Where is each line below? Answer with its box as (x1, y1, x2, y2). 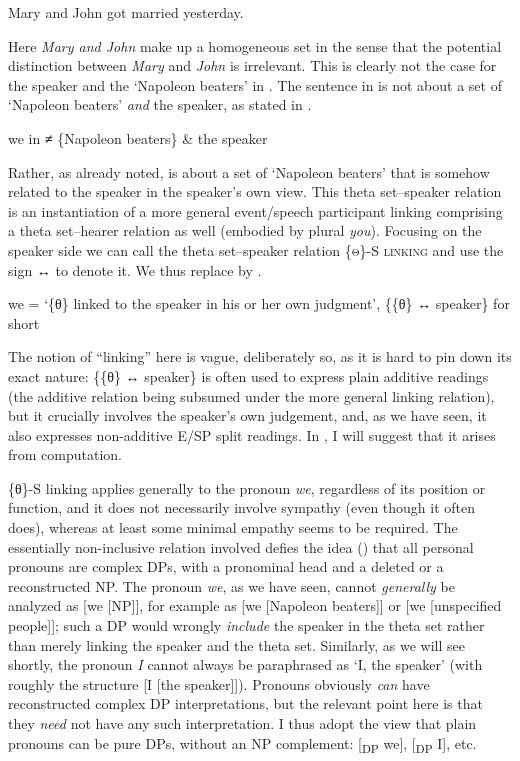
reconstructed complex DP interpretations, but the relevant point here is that (8, 693, 483, 714)
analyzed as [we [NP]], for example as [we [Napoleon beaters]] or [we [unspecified (8, 595, 502, 616)
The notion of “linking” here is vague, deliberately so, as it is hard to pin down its (8, 346, 512, 367)
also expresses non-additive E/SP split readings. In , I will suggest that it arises (8, 424, 496, 445)
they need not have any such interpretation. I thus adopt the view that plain (8, 713, 477, 733)
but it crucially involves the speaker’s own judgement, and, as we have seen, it (8, 405, 487, 426)
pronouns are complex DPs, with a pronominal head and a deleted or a (8, 556, 444, 577)
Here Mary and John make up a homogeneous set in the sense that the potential (8, 35, 502, 56)
